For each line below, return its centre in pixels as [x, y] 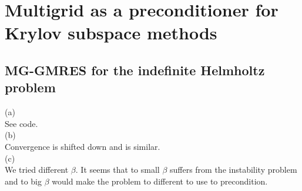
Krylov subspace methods [111, 33]
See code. [21, 123]
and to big [24, 181]
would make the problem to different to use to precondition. [160, 181]
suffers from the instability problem [233, 170]
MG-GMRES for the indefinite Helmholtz [135, 70]
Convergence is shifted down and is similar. [83, 146]
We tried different [37, 170]
